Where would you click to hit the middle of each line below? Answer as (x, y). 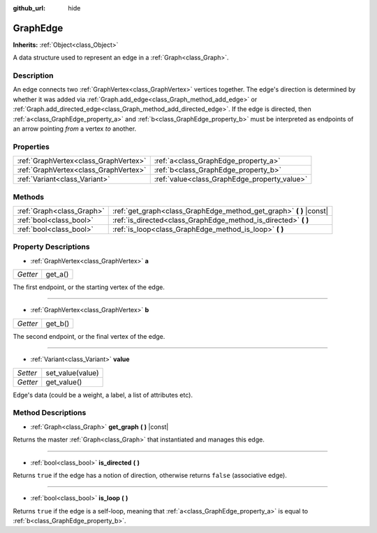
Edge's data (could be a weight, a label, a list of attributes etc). (103, 395)
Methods (29, 197)
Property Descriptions (51, 247)
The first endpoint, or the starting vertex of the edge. (89, 287)
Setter (27, 372)
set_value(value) (72, 372)
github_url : (29, 8)
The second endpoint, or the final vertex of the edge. (89, 336)
